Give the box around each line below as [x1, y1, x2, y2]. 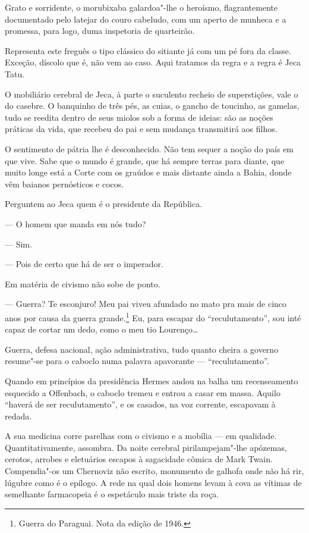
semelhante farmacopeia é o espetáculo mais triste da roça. [5, 488, 219, 500]
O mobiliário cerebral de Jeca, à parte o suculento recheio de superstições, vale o [5, 87, 298, 100]
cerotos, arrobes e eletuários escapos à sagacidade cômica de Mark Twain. [5, 453, 273, 465]
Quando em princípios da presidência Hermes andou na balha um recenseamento [5, 374, 298, 387]
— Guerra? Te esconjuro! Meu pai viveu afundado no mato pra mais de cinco [5, 297, 287, 310]
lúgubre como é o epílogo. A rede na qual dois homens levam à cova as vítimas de [5, 476, 302, 488]
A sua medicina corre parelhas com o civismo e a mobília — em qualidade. [5, 429, 277, 442]
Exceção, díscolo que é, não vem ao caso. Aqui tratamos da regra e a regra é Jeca [5, 56, 301, 68]
